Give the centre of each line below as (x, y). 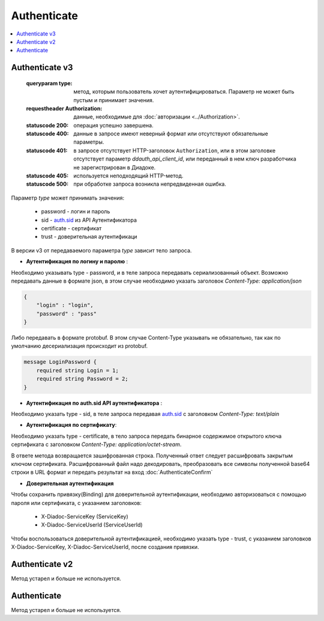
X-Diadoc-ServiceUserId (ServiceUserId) (92, 525)
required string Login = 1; (78, 370)
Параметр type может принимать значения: (68, 198)
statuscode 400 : (47, 134)
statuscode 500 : (47, 184)
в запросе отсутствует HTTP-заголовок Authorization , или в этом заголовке (175, 150)
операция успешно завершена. (113, 125)
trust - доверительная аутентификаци (89, 237)
